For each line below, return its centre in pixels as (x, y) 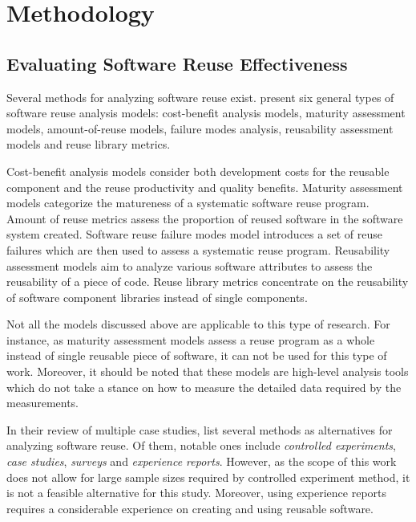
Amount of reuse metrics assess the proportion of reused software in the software (205, 218)
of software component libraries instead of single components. (157, 297)
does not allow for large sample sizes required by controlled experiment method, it (208, 477)
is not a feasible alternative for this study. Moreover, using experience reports (197, 493)
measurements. (43, 403)
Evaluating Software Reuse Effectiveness (177, 63)
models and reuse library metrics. (89, 144)
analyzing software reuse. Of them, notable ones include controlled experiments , (201, 445)
